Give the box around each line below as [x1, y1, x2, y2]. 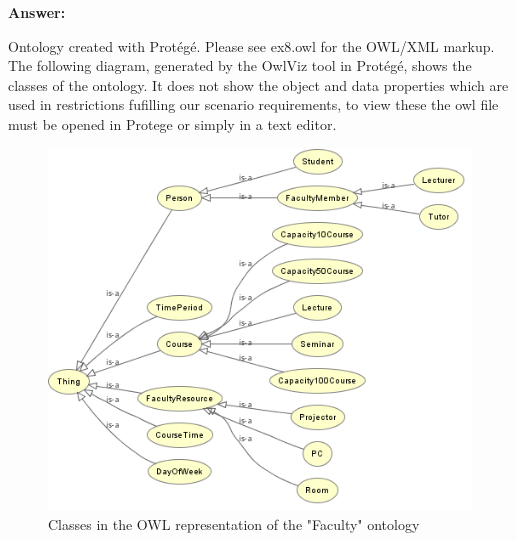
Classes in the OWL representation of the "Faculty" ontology [48, 514, 420, 534]
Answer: [8, 2, 66, 22]
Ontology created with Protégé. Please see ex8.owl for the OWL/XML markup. [8, 35, 495, 56]
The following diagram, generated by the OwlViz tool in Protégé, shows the [8, 55, 472, 76]
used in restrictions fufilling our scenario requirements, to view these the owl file [8, 94, 499, 115]
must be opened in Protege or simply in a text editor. [8, 113, 337, 134]
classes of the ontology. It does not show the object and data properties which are [8, 74, 509, 95]
